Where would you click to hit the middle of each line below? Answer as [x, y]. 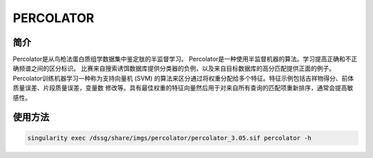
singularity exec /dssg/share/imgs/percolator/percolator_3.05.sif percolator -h [170, 138]
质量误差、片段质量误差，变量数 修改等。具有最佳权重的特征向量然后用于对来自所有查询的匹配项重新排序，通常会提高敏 [183, 88]
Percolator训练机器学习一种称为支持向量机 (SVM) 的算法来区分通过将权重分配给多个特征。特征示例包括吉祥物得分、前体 [183, 78]
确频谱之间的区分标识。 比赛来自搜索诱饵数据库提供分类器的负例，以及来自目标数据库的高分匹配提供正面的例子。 [174, 68]
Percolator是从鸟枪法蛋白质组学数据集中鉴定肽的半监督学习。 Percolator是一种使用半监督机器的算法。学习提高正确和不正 [185, 59]
